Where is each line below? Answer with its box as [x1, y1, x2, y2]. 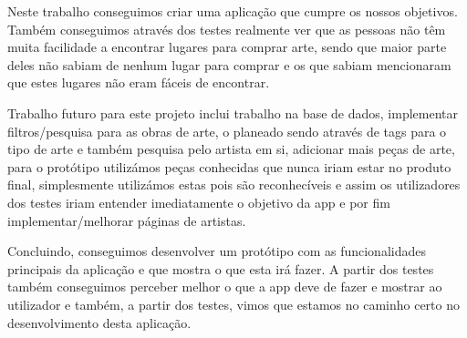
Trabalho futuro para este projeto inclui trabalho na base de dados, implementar [7, 103, 459, 122]
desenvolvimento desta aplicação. [7, 312, 192, 332]
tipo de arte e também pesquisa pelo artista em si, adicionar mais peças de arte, [7, 139, 455, 159]
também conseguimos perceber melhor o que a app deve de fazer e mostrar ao [7, 277, 442, 296]
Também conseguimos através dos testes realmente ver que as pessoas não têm [7, 19, 446, 38]
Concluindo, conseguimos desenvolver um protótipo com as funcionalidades [7, 241, 426, 261]
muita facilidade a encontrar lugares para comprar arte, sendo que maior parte [7, 37, 447, 56]
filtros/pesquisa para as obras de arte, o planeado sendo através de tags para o [7, 121, 447, 140]
